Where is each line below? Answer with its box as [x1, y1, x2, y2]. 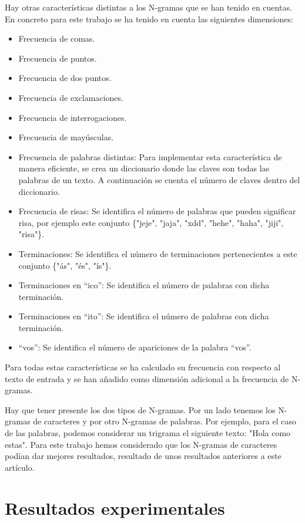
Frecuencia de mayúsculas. [18, 131, 114, 143]
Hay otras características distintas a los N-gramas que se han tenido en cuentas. [5, 1, 292, 13]
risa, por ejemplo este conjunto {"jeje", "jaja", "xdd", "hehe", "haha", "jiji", [18, 216, 284, 228]
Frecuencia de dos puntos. [18, 72, 112, 84]
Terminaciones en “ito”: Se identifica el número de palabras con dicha [18, 310, 269, 322]
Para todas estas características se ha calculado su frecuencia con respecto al [5, 361, 281, 373]
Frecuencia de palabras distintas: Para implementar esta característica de [18, 150, 282, 163]
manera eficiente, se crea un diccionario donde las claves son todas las [18, 162, 270, 174]
